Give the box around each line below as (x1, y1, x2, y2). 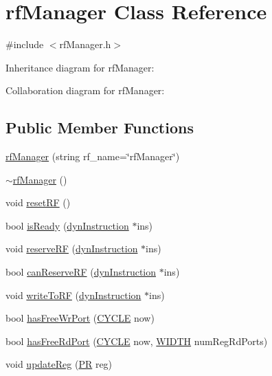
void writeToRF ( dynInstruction (5, 287, 141, 302)
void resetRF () (5, 195, 71, 210)
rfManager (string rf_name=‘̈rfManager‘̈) (5, 149, 180, 164)
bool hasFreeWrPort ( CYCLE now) (5, 311, 155, 325)
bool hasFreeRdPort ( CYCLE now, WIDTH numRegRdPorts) (5, 333, 268, 348)
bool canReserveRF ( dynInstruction (5, 265, 157, 279)
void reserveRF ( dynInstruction (5, 241, 138, 256)
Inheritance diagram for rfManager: (5, 60, 155, 74)
